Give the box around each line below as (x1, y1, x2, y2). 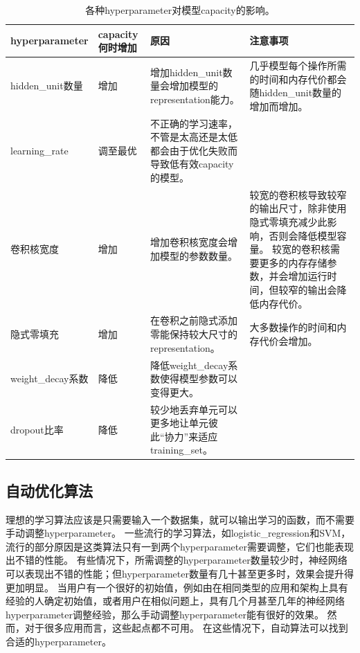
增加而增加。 (249, 98, 308, 113)
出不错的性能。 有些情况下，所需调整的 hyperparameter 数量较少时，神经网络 (6, 553, 348, 567)
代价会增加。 (259, 333, 318, 348)
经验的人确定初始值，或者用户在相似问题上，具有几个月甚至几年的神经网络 (6, 593, 345, 608)
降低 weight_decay (150, 357, 228, 372)
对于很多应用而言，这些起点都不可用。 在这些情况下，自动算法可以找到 (24, 620, 348, 635)
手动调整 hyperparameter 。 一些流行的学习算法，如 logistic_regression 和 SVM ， (6, 526, 351, 540)
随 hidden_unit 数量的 (249, 85, 342, 100)
